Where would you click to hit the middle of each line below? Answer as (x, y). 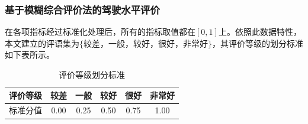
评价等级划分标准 (92, 74)
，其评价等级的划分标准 (258, 43)
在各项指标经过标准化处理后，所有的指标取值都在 (100, 32)
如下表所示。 (30, 55)
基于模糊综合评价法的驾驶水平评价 (82, 9)
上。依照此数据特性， (260, 32)
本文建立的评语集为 (42, 43)
